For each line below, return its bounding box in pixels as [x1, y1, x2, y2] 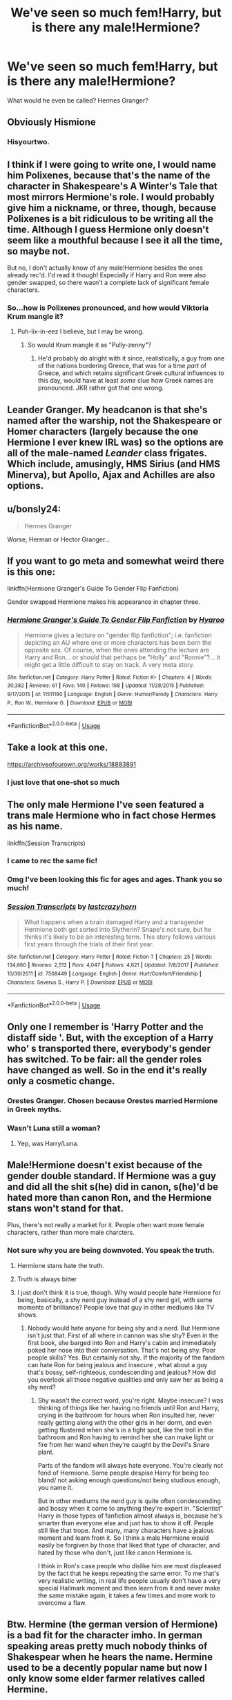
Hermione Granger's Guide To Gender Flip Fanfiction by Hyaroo [7, 615, 224, 625]
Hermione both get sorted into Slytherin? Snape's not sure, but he [23, 925, 212, 933]
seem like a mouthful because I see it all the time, [7, 234, 223, 246]
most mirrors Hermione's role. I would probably [7, 191, 215, 202]
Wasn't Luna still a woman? [7, 1123, 101, 1133]
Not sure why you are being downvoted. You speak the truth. [7, 1246, 215, 1256]
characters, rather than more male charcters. [7, 1229, 135, 1237]
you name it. [37, 1483, 74, 1491]
